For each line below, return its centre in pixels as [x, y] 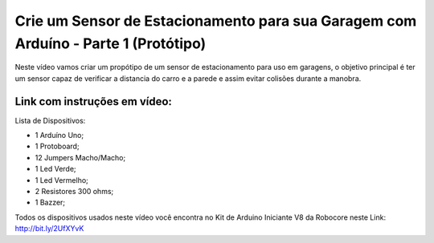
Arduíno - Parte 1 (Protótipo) [111, 43]
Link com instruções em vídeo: [94, 101]
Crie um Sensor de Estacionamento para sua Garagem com [216, 21]
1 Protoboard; [57, 146]
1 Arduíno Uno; [59, 136]
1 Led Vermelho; [61, 180]
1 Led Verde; [55, 169]
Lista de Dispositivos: [50, 120]
